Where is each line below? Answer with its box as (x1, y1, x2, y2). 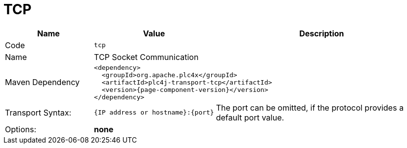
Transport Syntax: (5, 107, 72, 118)
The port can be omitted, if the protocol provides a (216, 102, 404, 113)
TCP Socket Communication (94, 52, 199, 62)
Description (299, 28, 344, 38)
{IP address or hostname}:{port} (94, 109, 214, 117)
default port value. (216, 112, 284, 122)
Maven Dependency (5, 77, 80, 88)
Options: (5, 124, 37, 134)
